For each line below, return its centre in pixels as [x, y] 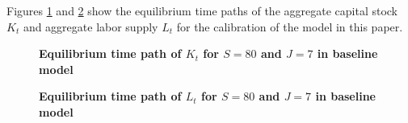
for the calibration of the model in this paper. [290, 26]
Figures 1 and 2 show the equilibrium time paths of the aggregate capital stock [202, 10]
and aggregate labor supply [90, 26]
